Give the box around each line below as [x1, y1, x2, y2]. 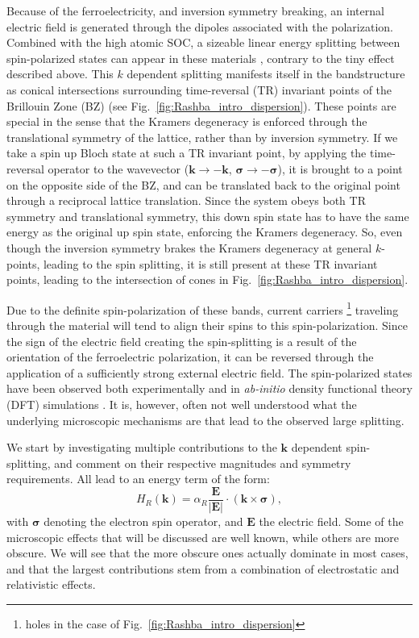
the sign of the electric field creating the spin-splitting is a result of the [6, 332, 357, 349]
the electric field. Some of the [259, 512, 404, 529]
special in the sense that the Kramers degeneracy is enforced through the [6, 113, 367, 130]
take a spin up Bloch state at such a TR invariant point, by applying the [6, 144, 367, 161]
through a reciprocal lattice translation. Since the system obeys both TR [6, 192, 366, 209]
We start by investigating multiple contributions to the [6, 439, 277, 456]
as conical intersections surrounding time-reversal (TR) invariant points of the [6, 81, 392, 98]
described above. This [6, 65, 114, 82]
